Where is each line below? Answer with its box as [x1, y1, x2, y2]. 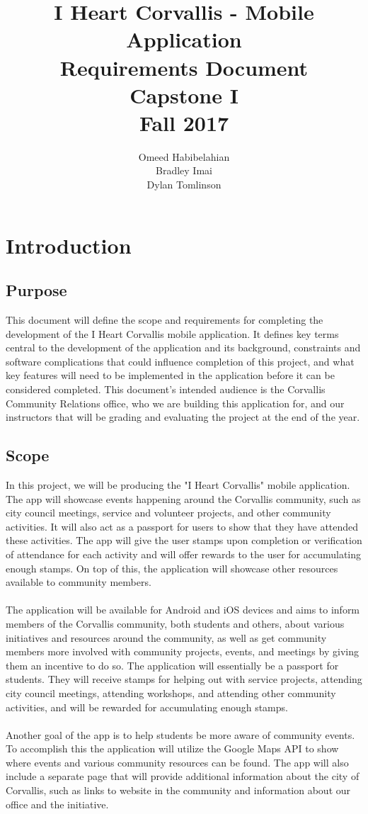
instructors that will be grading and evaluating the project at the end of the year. [6, 409, 360, 424]
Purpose [6, 279, 67, 301]
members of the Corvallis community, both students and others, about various [6, 616, 345, 631]
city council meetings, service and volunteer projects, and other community [6, 505, 331, 520]
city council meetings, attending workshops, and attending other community [6, 685, 336, 700]
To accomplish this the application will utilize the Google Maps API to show [6, 741, 339, 756]
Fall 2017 [139, 108, 229, 137]
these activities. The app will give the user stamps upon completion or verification [6, 533, 362, 548]
